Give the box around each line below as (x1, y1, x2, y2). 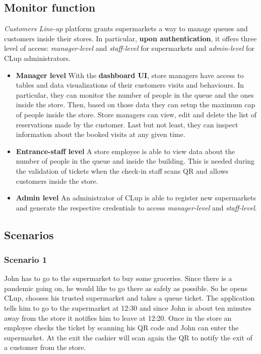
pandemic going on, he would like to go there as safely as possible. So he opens (4, 282, 248, 293)
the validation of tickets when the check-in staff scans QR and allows (16, 165, 229, 176)
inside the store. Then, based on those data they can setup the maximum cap (16, 99, 255, 110)
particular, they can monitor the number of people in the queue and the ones (16, 89, 254, 100)
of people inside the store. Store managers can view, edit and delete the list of (16, 109, 256, 119)
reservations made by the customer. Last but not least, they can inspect (16, 119, 238, 129)
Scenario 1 (4, 253, 47, 265)
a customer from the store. (4, 342, 86, 352)
